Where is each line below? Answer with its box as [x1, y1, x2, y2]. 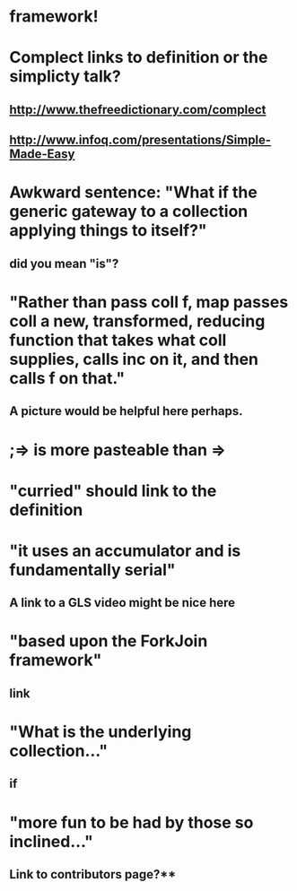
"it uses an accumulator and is [9, 541, 241, 561]
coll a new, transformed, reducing [9, 311, 266, 331]
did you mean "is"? [9, 255, 119, 271]
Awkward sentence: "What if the [9, 182, 258, 203]
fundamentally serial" [9, 559, 176, 580]
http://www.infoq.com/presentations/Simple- [9, 133, 272, 148]
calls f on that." [9, 368, 126, 388]
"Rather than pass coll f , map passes [9, 291, 289, 312]
